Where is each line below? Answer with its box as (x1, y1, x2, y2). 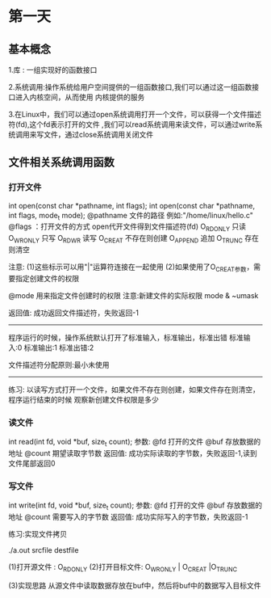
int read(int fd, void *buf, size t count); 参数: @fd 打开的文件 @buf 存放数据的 (8, 437, 261, 448)
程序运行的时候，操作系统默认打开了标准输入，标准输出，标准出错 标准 (8, 332, 244, 342)
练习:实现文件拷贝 (8, 529, 68, 539)
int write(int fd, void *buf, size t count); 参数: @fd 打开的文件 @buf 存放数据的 (8, 500, 262, 512)
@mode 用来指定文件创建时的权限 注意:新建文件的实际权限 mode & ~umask (8, 290, 259, 300)
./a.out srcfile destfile (8, 545, 79, 555)
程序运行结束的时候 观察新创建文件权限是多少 (8, 394, 159, 404)
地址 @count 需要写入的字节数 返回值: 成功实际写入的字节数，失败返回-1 (8, 512, 248, 522)
